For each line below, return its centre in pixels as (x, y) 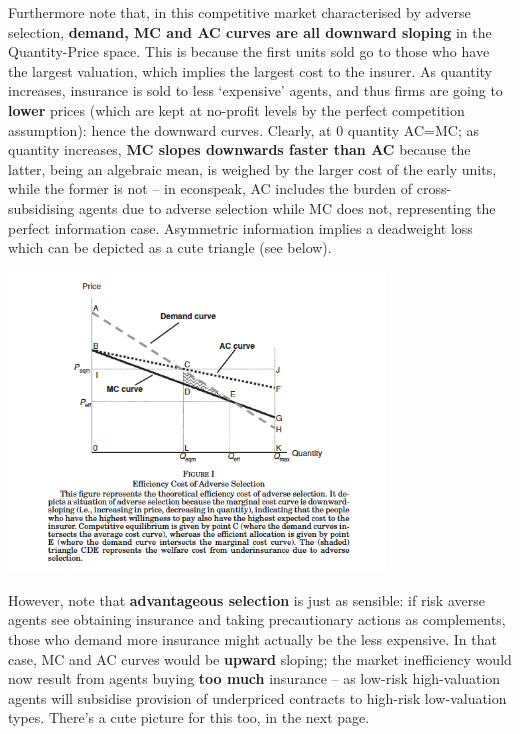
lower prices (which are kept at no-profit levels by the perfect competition (236, 109)
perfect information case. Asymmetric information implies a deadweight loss (240, 227)
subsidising (41, 207)
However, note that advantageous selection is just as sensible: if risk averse (246, 599)
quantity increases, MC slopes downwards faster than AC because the (239, 149)
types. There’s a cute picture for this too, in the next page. (189, 717)
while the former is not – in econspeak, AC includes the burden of (210, 188)
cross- (434, 188)
